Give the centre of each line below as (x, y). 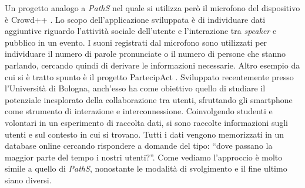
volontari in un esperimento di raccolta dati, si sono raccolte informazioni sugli (146, 122)
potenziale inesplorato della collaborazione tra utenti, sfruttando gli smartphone (149, 99)
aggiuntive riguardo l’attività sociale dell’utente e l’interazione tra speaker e (141, 31)
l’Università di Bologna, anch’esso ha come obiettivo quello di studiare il (135, 88)
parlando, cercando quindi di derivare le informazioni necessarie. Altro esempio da (152, 65)
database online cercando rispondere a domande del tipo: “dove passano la (139, 146)
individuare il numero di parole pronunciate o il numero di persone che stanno (145, 54)
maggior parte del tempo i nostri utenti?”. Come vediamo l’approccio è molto (144, 157)
